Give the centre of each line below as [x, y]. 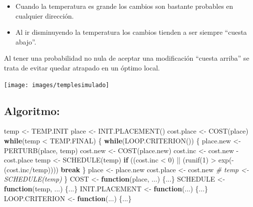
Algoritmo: [32, 110]
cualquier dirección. [45, 15]
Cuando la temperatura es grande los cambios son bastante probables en [124, 6]
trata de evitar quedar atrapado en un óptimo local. [82, 67]
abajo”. [26, 41]
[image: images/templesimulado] [57, 85]
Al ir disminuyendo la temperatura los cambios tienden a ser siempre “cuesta [131, 32]
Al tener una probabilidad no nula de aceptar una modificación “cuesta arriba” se [127, 58]
